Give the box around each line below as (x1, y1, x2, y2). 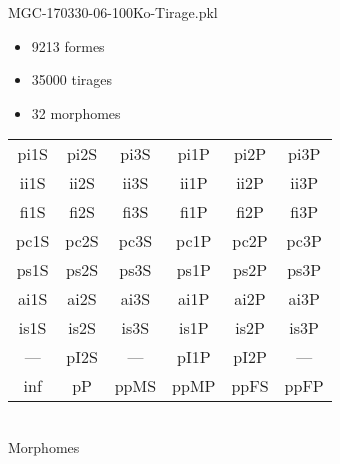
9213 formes (31, 35, 105, 56)
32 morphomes (31, 102, 121, 123)
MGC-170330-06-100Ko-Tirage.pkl (8, 2, 218, 22)
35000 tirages (31, 69, 113, 90)
